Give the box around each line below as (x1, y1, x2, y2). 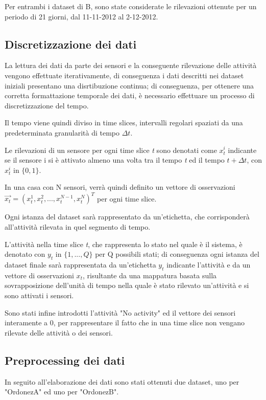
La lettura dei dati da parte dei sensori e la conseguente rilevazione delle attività (5, 60, 257, 71)
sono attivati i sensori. (5, 290, 74, 300)
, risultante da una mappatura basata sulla (82, 270, 217, 280)
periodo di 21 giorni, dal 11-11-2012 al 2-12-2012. (5, 11, 158, 21)
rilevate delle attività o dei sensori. (5, 327, 113, 338)
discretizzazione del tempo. (5, 100, 89, 110)
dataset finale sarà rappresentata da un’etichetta (5, 259, 156, 270)
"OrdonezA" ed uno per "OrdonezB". (5, 386, 119, 397)
